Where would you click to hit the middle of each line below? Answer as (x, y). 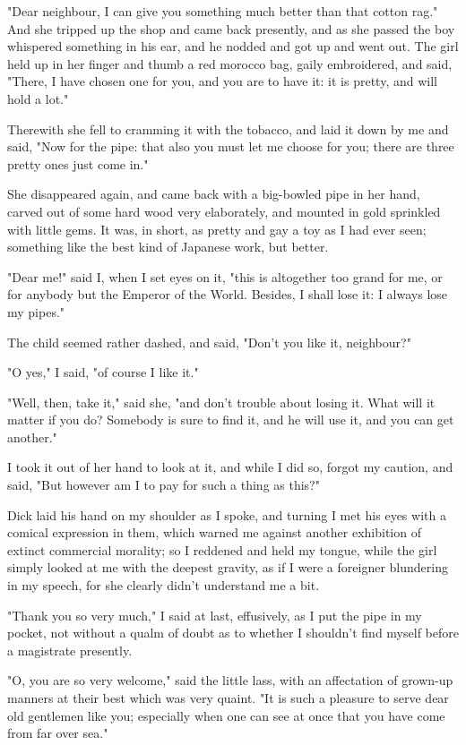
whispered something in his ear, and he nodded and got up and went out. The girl (233, 46)
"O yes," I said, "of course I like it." (103, 372)
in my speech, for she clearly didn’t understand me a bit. (164, 585)
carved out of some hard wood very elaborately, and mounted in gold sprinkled (224, 211)
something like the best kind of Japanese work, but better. (168, 247)
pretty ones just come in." (78, 163)
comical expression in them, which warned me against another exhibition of (214, 532)
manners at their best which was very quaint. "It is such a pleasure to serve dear (228, 698)
